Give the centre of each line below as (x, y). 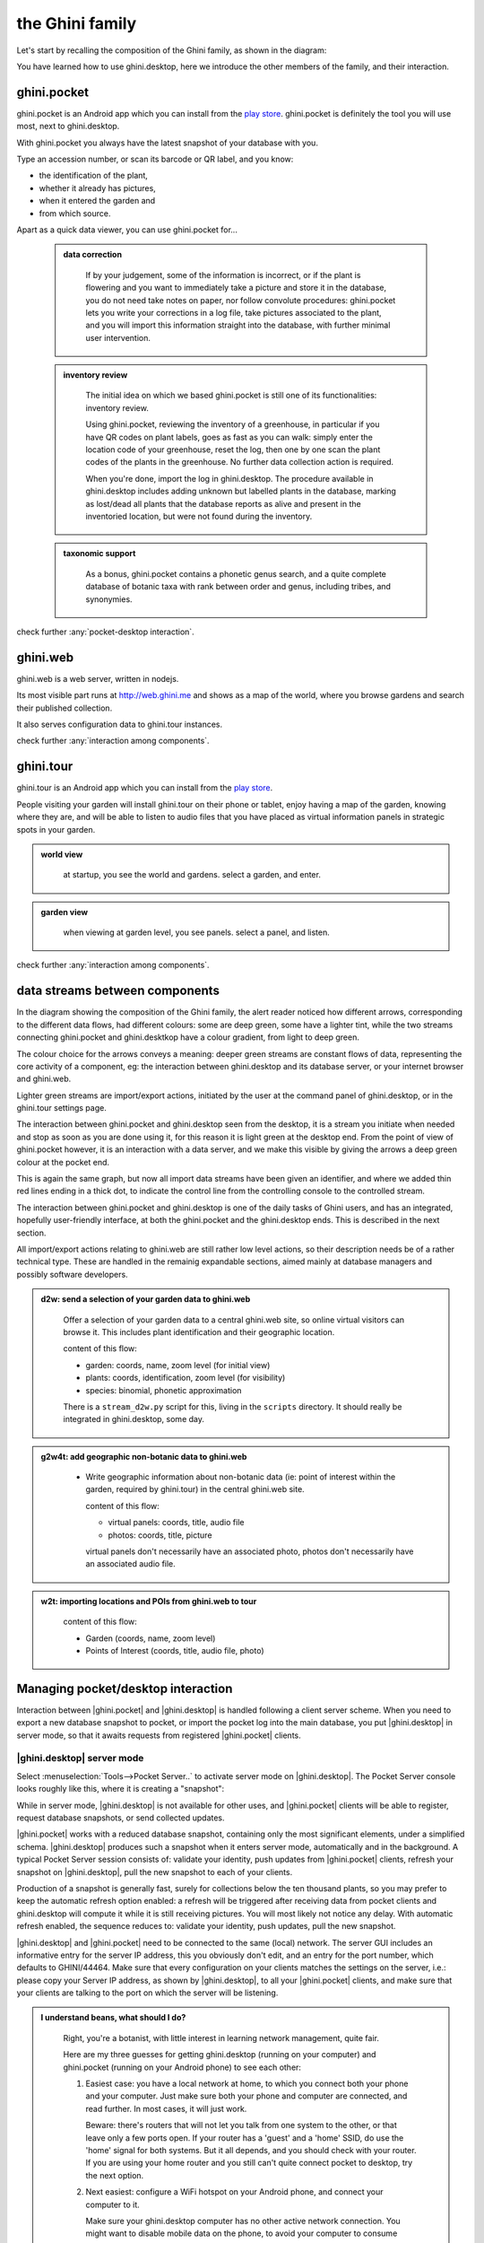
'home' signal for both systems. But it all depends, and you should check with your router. (251, 2150)
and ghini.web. (44, 1079)
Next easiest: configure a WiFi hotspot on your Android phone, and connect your (235, 2192)
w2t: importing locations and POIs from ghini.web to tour (149, 1601)
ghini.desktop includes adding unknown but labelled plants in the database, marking (241, 491)
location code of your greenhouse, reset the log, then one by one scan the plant (233, 449)
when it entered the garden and (97, 201)
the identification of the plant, (93, 176)
